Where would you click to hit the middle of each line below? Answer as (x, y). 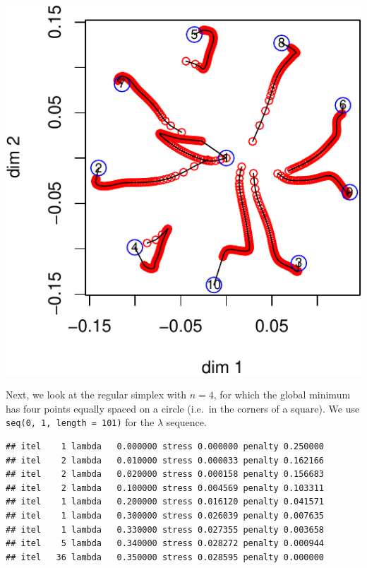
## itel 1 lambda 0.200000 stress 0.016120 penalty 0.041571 (165, 502)
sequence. (186, 422)
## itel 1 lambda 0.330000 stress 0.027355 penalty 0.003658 (165, 529)
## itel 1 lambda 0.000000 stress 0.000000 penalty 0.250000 (165, 446)
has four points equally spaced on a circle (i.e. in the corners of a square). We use (183, 408)
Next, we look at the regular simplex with (96, 395)
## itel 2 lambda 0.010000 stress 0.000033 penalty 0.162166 (165, 460)
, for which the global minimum (282, 395)
